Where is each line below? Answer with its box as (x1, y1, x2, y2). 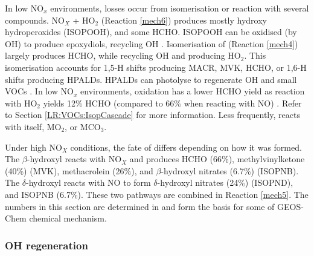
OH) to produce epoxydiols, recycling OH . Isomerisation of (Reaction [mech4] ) (5, 37, 298, 50)
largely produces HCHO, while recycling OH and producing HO (5, 49, 241, 62)
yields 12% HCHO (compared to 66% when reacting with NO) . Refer (43, 96, 302, 109)
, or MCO (65, 120, 101, 133)
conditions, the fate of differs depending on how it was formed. (70, 140, 302, 153)
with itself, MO (5, 120, 62, 133)
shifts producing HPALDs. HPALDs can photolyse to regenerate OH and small (5, 73, 297, 85)
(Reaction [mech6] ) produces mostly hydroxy (101, 13, 267, 26)
